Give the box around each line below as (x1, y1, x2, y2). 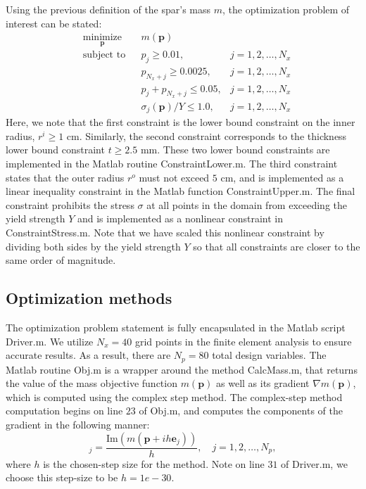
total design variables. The (212, 348, 327, 362)
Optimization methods (6, 287, 172, 309)
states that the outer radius (6, 170, 125, 184)
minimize (82, 32, 122, 43)
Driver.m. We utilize (6, 334, 94, 348)
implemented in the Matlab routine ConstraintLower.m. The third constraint (6, 156, 338, 170)
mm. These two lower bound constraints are (140, 142, 330, 157)
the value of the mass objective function (6, 376, 177, 390)
